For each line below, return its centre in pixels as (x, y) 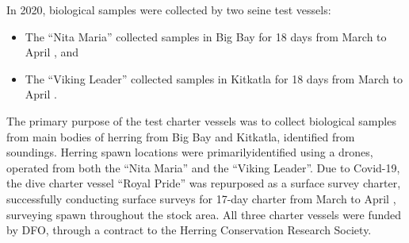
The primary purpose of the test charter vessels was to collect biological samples (201, 120)
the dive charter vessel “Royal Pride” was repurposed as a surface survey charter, (204, 183)
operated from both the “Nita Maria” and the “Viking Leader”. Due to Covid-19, (203, 167)
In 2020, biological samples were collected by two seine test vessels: (169, 10)
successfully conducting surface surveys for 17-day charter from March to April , (201, 198)
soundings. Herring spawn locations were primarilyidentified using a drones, (190, 152)
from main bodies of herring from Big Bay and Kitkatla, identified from (181, 136)
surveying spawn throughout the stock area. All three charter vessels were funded (204, 214)
